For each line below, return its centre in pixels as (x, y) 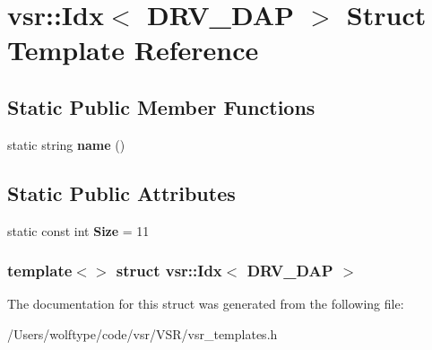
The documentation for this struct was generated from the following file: (206, 304)
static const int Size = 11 (78, 230)
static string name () (66, 144)
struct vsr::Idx (169, 271)
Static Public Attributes (121, 192)
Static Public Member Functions (161, 106)
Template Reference (133, 50)
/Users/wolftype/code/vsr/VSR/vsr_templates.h (143, 333)
